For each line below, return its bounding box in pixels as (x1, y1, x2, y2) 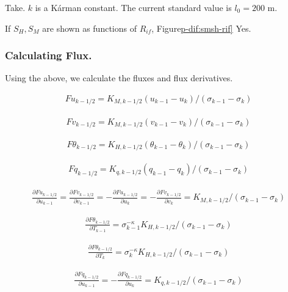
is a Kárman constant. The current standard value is (35, 1, 232, 13)
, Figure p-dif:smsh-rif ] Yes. (151, 21, 251, 34)
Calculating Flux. (5, 48, 92, 63)
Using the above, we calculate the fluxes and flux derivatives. (5, 71, 233, 84)
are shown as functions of (42, 21, 137, 34)
